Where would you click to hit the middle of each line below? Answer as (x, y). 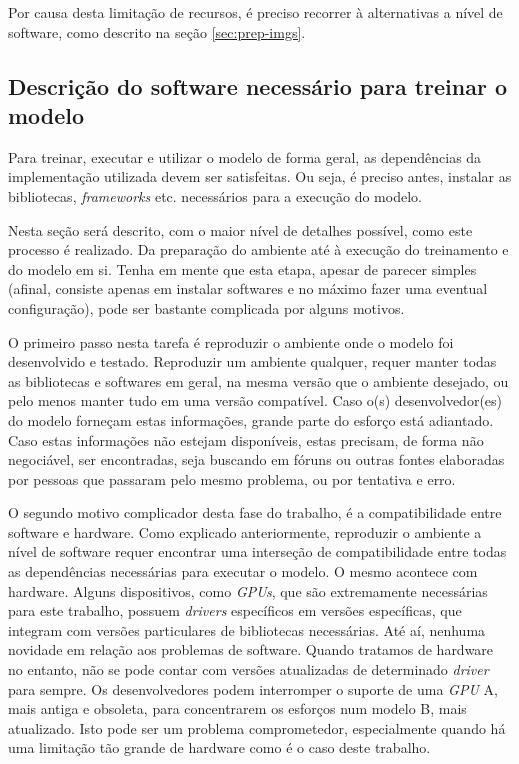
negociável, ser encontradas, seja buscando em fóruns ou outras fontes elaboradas (256, 459)
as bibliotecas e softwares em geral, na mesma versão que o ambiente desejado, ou (258, 380)
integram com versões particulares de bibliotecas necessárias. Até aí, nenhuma (247, 629)
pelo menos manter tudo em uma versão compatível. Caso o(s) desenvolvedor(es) (255, 400)
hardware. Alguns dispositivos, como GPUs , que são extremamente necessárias (248, 590)
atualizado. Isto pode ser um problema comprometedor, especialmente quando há (257, 727)
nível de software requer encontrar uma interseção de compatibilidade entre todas (257, 551)
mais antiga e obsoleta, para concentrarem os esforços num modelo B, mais (237, 708)
